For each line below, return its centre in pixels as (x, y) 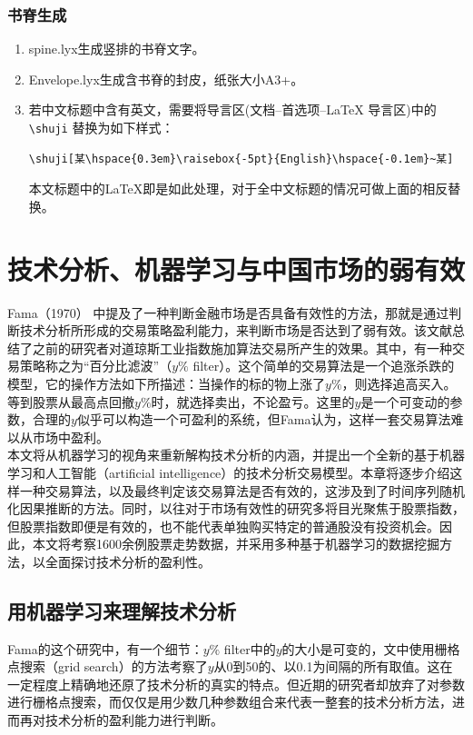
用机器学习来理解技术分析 (122, 610)
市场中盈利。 (70, 437)
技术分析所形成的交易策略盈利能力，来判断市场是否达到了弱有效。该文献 (236, 330)
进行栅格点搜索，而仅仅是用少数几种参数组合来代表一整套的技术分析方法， (230, 702)
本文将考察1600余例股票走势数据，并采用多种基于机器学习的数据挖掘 (236, 544)
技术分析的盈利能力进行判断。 (134, 720)
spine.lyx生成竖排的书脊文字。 (117, 49)
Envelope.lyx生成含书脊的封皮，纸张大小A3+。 (166, 79)
